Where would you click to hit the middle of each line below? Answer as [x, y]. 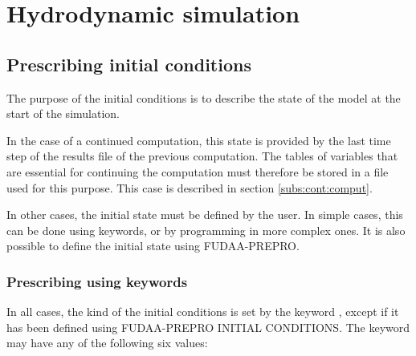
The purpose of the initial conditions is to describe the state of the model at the [204, 97]
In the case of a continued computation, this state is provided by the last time [199, 140]
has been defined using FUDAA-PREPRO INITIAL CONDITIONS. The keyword [208, 327]
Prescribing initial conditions [129, 64]
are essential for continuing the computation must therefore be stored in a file [198, 171]
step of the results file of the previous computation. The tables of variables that [202, 156]
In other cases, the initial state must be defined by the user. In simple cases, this [205, 214]
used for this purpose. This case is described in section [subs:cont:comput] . [190, 187]
